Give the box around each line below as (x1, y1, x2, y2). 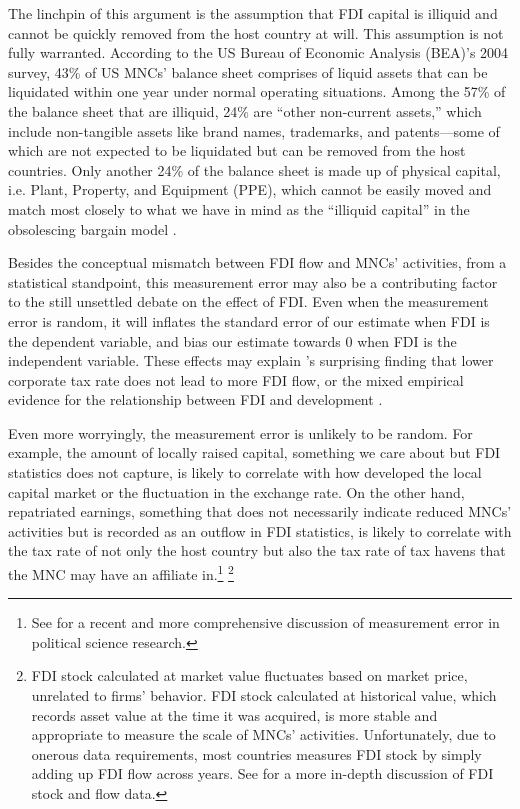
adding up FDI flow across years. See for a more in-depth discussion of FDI (31, 763, 494, 784)
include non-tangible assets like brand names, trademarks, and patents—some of (8, 120, 500, 141)
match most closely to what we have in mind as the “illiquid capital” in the (8, 198, 470, 219)
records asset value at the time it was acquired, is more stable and (31, 704, 438, 725)
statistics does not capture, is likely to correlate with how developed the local (8, 462, 482, 483)
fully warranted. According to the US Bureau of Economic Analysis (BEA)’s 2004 (8, 42, 509, 63)
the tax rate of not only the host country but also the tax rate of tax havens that (8, 540, 506, 561)
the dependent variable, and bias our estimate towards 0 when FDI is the (8, 330, 457, 351)
